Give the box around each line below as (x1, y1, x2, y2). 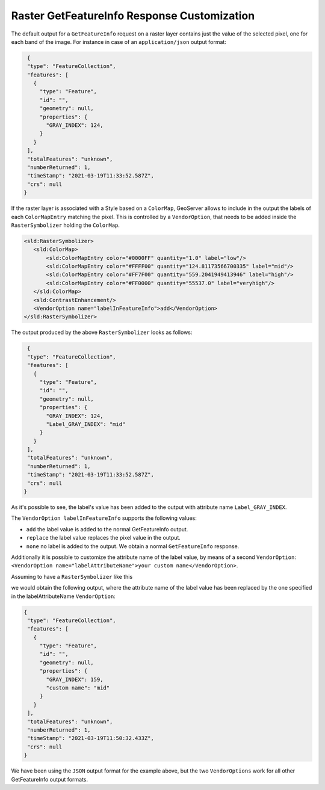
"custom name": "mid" (46, 685, 110, 691)
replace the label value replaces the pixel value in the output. (26, 534, 181, 542)
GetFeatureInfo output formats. (11, 776, 88, 783)
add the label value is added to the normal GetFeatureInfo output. (26, 525, 188, 532)
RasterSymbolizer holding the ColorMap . (11, 221, 120, 229)
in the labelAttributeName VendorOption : (11, 593, 116, 600)
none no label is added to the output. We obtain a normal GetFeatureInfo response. (26, 542, 240, 550)
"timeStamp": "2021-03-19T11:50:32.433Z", (27, 735, 155, 742)
